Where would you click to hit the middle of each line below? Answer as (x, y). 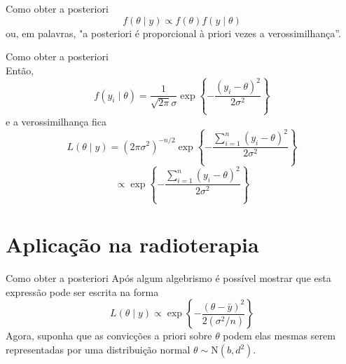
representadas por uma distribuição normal (98, 349)
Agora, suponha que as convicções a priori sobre (109, 336)
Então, (20, 70)
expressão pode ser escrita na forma (82, 291)
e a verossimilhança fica (56, 121)
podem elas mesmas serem (279, 336)
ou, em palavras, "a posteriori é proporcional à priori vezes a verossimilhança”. (173, 33)
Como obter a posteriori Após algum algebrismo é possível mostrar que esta (168, 278)
